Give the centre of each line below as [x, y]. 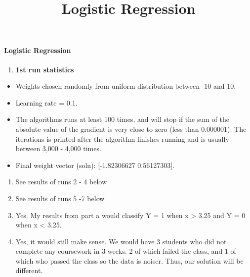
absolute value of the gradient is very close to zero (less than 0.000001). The [131, 129]
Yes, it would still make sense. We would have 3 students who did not [121, 241]
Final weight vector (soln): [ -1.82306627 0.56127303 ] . [95, 165]
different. [29, 270]
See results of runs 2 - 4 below [61, 182]
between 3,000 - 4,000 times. [58, 148]
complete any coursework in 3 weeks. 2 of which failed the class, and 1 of [126, 251]
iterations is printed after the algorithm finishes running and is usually [122, 138]
